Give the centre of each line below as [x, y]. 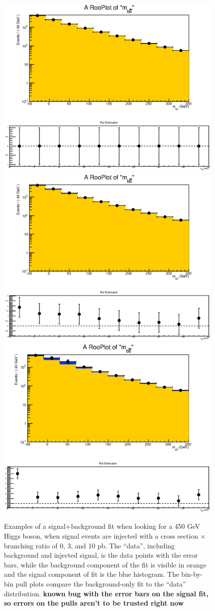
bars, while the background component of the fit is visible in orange [105, 564]
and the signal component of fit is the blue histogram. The [92, 574]
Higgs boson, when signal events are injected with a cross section [101, 535]
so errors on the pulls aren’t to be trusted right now [94, 603]
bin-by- [192, 574]
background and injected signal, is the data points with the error [101, 555]
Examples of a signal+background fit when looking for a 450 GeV [102, 526]
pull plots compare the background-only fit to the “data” [101, 583]
